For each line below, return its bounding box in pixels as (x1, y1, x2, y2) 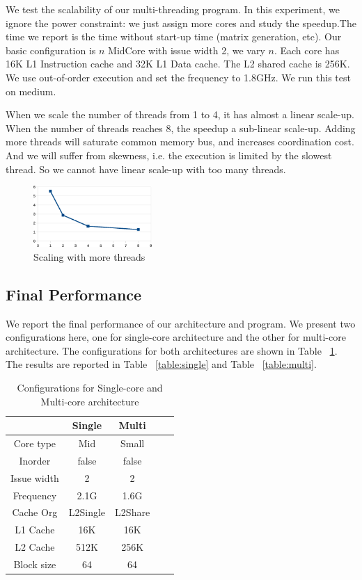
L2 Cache (15, 540, 55, 554)
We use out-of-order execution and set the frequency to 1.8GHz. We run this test (6, 70, 351, 84)
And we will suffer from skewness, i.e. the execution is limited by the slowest (6, 147, 332, 162)
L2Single (68, 505, 106, 519)
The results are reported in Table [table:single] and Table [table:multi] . (6, 357, 317, 371)
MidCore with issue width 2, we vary (108, 42, 265, 57)
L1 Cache (15, 522, 55, 537)
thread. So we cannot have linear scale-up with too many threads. (6, 161, 286, 176)
